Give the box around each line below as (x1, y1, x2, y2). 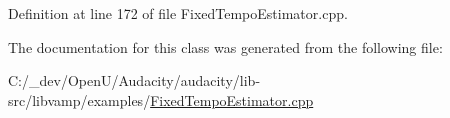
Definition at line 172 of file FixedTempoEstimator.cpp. (8, 3, 348, 23)
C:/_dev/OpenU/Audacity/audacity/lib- (8, 70, 261, 91)
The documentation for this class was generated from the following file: (8, 36, 443, 57)
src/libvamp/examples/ (8, 89, 151, 110)
